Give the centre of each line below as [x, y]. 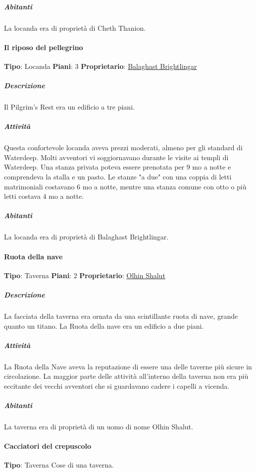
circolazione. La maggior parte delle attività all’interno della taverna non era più [126, 376]
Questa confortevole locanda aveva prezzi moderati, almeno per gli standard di [123, 148]
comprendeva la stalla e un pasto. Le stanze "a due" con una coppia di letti [118, 177]
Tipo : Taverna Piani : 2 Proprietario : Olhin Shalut [85, 275]
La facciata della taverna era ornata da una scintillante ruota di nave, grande [121, 316]
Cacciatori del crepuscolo [48, 446]
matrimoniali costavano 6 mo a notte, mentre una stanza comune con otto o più [125, 186]
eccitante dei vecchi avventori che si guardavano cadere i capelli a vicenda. [117, 385]
